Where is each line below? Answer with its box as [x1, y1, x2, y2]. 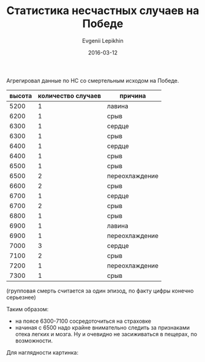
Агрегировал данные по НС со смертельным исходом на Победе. [6, 77, 179, 84]
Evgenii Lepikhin [82, 37, 124, 44]
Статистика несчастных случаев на [6, 4, 199, 18]
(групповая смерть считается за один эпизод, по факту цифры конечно [6, 287, 194, 295]
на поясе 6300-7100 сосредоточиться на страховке [15, 317, 152, 325]
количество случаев [37, 91, 102, 100]
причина [119, 91, 146, 100]
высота [9, 91, 32, 100]
